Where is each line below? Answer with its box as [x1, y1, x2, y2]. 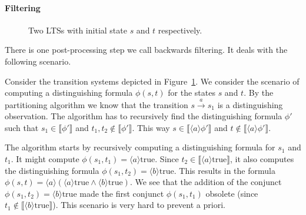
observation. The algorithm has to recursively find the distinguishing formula [5, 110, 282, 122]
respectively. [158, 23, 202, 36]
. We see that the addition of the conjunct [129, 176, 282, 188]
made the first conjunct [79, 187, 164, 199]
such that [5, 121, 39, 133]
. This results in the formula [174, 164, 275, 176]
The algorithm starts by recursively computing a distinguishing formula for [5, 141, 275, 153]
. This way [132, 121, 170, 133]
